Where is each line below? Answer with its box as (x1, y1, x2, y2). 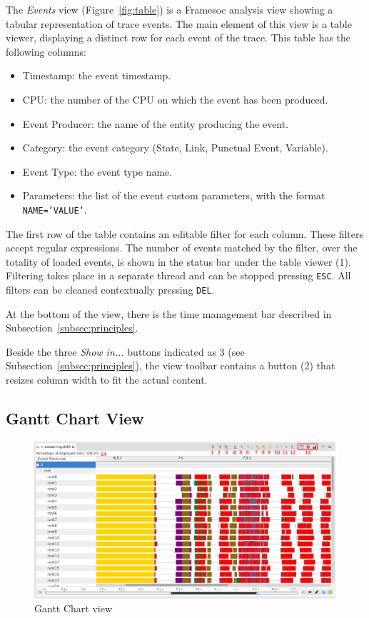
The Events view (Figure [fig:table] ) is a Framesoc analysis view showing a (6, 2, 333, 16)
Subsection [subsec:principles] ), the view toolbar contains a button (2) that (6, 358, 335, 373)
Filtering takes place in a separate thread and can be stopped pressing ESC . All (6, 268, 351, 283)
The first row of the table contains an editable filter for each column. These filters (6, 226, 363, 241)
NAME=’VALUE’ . (22, 201, 87, 216)
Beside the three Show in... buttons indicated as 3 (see (6, 344, 245, 359)
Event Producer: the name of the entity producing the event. (22, 116, 289, 131)
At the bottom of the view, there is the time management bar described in (6, 306, 332, 321)
